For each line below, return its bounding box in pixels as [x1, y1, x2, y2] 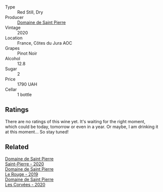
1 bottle [17, 92, 32, 97]
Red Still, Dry [17, 9, 43, 15]
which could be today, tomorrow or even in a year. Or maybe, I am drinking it [5, 124, 159, 129]
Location [5, 35, 23, 41]
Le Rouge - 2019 [5, 171, 38, 177]
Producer [5, 15, 24, 20]
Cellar [5, 87, 17, 92]
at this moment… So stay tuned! [5, 128, 69, 135]
